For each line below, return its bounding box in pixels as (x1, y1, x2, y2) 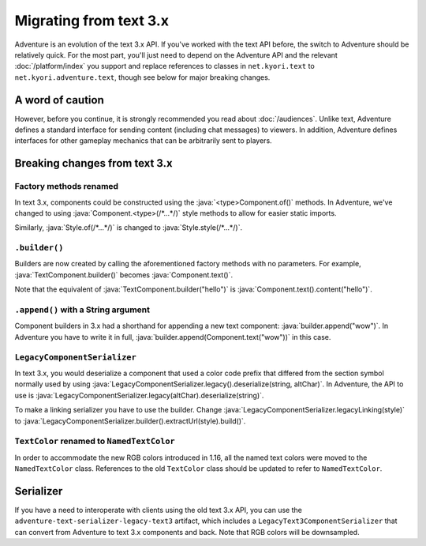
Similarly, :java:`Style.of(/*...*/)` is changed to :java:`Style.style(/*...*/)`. (14, 223, 243, 232)
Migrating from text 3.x (14, 12, 170, 29)
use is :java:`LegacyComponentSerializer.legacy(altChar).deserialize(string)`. (14, 390, 264, 400)
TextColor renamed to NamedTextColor (14, 435, 175, 446)
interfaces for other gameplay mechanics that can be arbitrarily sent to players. (14, 136, 272, 145)
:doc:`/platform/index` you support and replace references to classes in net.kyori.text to (14, 62, 315, 71)
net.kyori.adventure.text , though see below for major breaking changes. (14, 72, 271, 82)
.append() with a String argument (14, 304, 150, 315)
